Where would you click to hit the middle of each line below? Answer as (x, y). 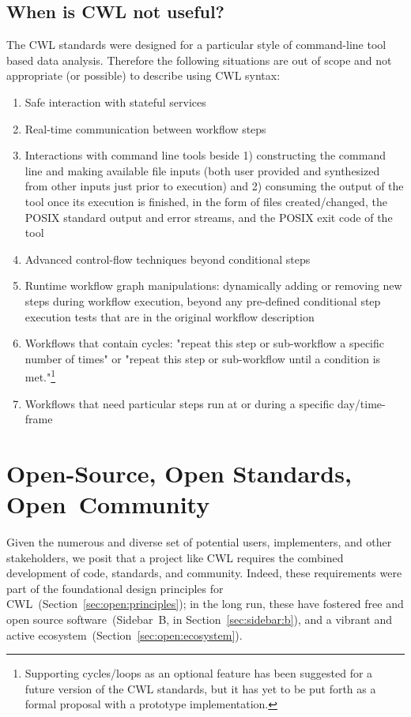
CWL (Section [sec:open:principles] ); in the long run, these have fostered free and (205, 604)
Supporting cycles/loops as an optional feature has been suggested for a (199, 673)
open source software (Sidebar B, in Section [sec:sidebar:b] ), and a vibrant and (200, 619)
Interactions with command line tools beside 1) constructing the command (205, 155)
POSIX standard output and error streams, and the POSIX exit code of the (209, 217)
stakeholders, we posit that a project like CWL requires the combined (175, 557)
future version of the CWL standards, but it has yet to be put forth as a (200, 688)
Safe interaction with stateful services (115, 101)
